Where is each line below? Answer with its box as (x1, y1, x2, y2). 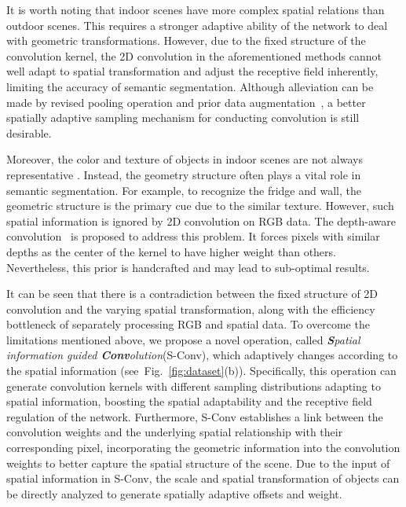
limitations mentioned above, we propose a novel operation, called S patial (6, 331, 360, 347)
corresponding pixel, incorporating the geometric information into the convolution (6, 439, 401, 456)
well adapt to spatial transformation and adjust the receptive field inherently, (6, 63, 379, 79)
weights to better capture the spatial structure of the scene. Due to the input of (6, 454, 390, 471)
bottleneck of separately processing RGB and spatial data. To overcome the (6, 316, 370, 332)
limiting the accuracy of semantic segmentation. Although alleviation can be (6, 78, 374, 94)
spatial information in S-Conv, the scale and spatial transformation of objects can (6, 470, 400, 487)
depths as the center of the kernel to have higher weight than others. (6, 243, 336, 259)
